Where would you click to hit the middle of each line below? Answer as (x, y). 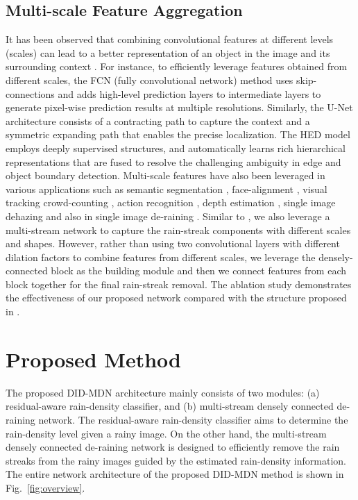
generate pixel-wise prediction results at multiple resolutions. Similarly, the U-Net (179, 107)
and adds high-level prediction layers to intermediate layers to (189, 93)
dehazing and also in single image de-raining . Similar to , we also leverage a (168, 216)
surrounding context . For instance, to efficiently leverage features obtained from (177, 66)
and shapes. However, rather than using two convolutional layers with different (173, 243)
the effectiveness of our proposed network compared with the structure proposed (176, 298)
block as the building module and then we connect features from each (199, 270)
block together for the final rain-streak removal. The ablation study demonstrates (179, 284)
